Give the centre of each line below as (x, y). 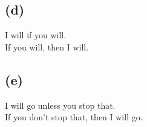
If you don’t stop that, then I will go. (74, 117)
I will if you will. (36, 35)
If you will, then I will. (47, 46)
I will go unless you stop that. (60, 105)
